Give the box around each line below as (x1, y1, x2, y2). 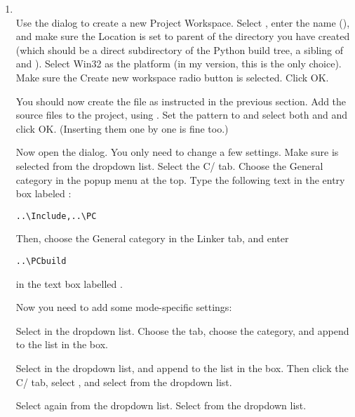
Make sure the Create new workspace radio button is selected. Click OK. (15, 69, 329, 84)
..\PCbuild (15, 256, 67, 266)
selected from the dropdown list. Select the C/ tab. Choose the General (15, 158, 323, 173)
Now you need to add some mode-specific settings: (15, 300, 232, 315)
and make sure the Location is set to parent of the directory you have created (15, 29, 350, 44)
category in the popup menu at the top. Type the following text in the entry (15, 172, 345, 187)
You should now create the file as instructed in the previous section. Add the (15, 93, 347, 108)
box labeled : (15, 186, 72, 201)
